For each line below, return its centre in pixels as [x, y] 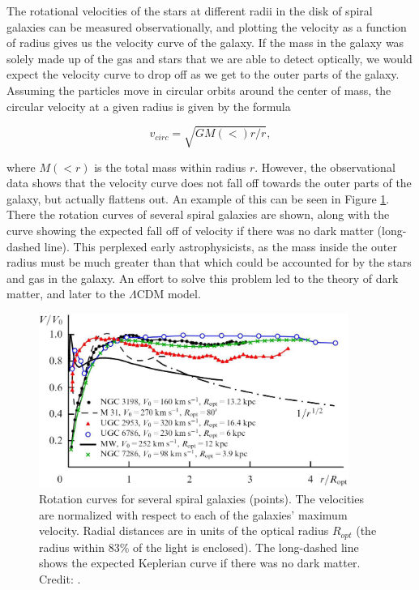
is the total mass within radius [170, 167]
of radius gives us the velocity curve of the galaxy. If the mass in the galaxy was [205, 43]
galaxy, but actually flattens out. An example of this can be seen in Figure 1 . [198, 198]
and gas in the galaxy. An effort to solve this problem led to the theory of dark [203, 278]
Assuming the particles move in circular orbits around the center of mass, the [199, 90]
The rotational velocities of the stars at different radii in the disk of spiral [190, 11]
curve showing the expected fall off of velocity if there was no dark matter [190, 231]
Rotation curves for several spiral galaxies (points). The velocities [201, 498]
